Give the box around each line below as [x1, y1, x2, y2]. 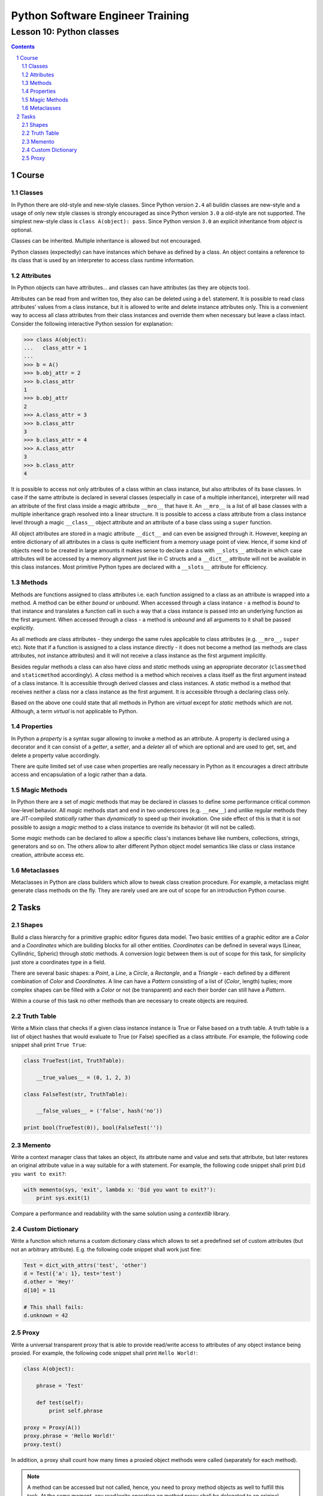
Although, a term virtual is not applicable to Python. [11, 707, 138, 714]
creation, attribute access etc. [11, 851, 85, 858]
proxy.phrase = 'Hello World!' [23, 1433, 116, 1439]
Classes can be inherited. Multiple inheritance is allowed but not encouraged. [11, 237, 202, 245]
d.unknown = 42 [23, 1312, 68, 1319]
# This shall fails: [23, 1303, 84, 1310]
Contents [11, 43, 35, 50]
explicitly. [11, 624, 35, 631]
